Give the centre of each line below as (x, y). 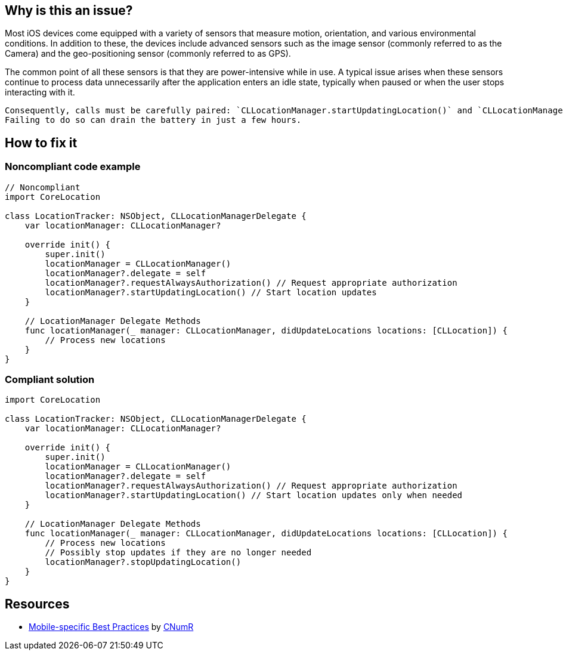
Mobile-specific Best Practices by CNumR (111, 627)
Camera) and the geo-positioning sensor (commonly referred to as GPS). (148, 54)
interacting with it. (40, 92)
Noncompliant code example (73, 167)
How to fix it (41, 143)
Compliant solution (50, 380)
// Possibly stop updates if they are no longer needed (178, 553)
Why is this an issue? (69, 10)
